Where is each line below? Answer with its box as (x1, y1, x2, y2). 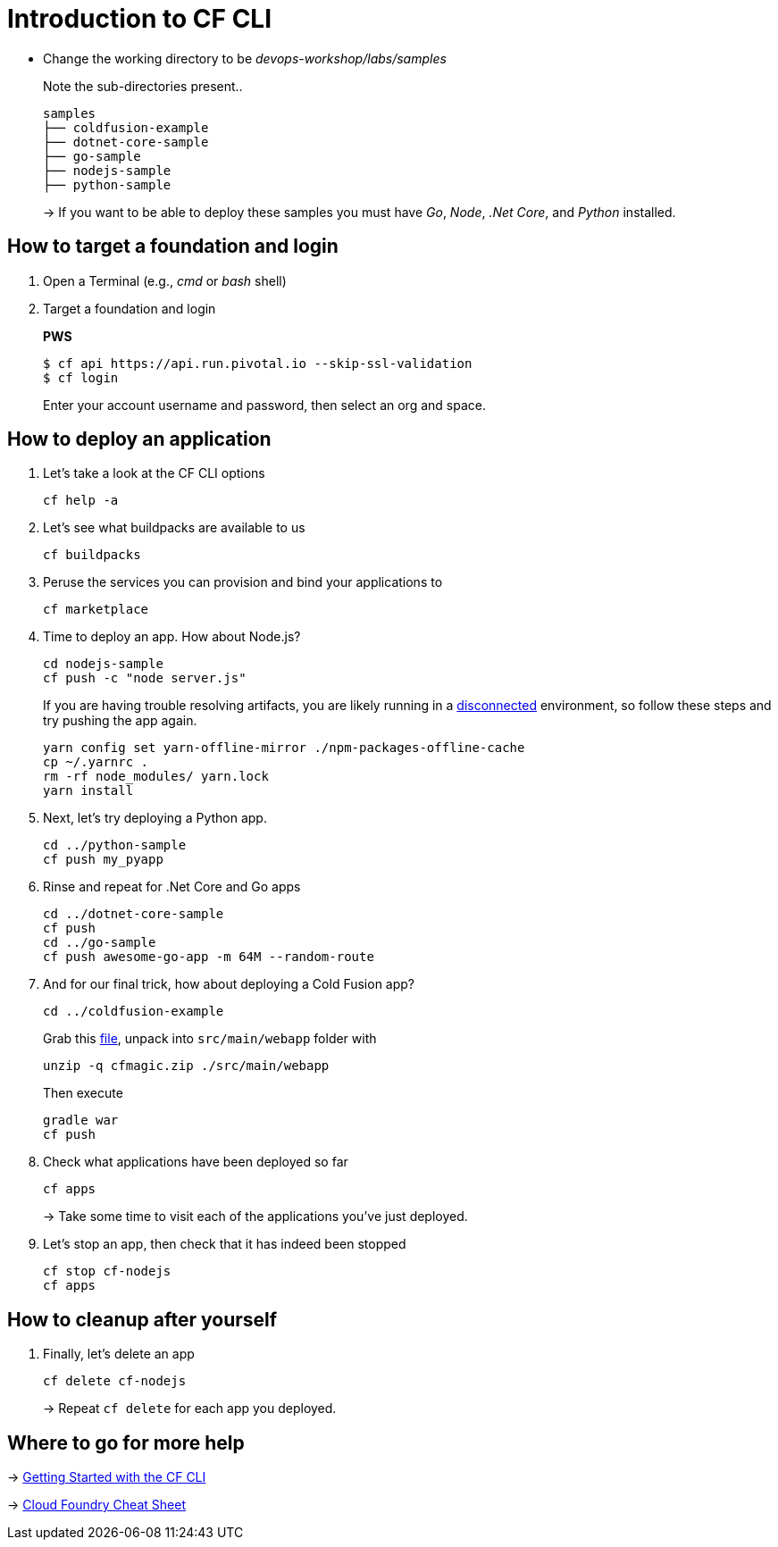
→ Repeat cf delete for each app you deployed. (43, 1401, 337, 1417)
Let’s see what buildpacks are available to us (43, 520, 305, 536)
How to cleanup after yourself (7, 1308, 278, 1331)
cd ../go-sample (43, 935, 156, 950)
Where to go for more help (7, 1431, 245, 1454)
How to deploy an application (7, 428, 272, 451)
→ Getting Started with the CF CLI (7, 1469, 206, 1485)
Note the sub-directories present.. (43, 78, 243, 94)
